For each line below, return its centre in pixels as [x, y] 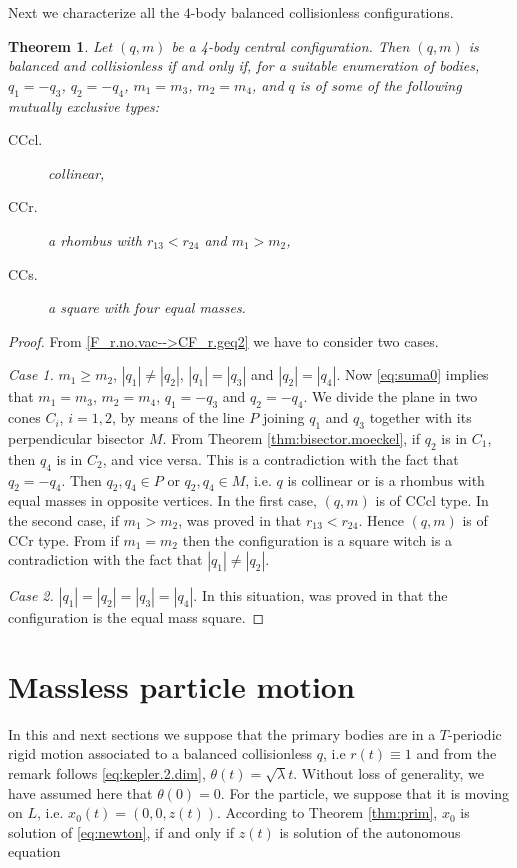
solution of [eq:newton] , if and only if [121, 831]
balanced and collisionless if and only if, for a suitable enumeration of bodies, [244, 65]
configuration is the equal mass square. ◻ [136, 617]
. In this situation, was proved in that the [320, 595]
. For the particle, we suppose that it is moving [365, 792]
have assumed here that [80, 792]
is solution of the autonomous [370, 831]
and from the [456, 753]
